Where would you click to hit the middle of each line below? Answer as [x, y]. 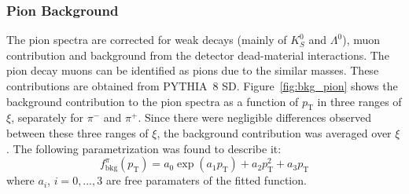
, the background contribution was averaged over [274, 132]
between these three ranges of [77, 132]
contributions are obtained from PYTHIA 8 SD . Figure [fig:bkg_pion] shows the [202, 86]
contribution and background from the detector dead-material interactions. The [198, 55]
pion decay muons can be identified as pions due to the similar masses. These [193, 70]
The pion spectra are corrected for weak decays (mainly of [147, 40]
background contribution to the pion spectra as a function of [153, 101]
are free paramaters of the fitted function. [206, 180]
